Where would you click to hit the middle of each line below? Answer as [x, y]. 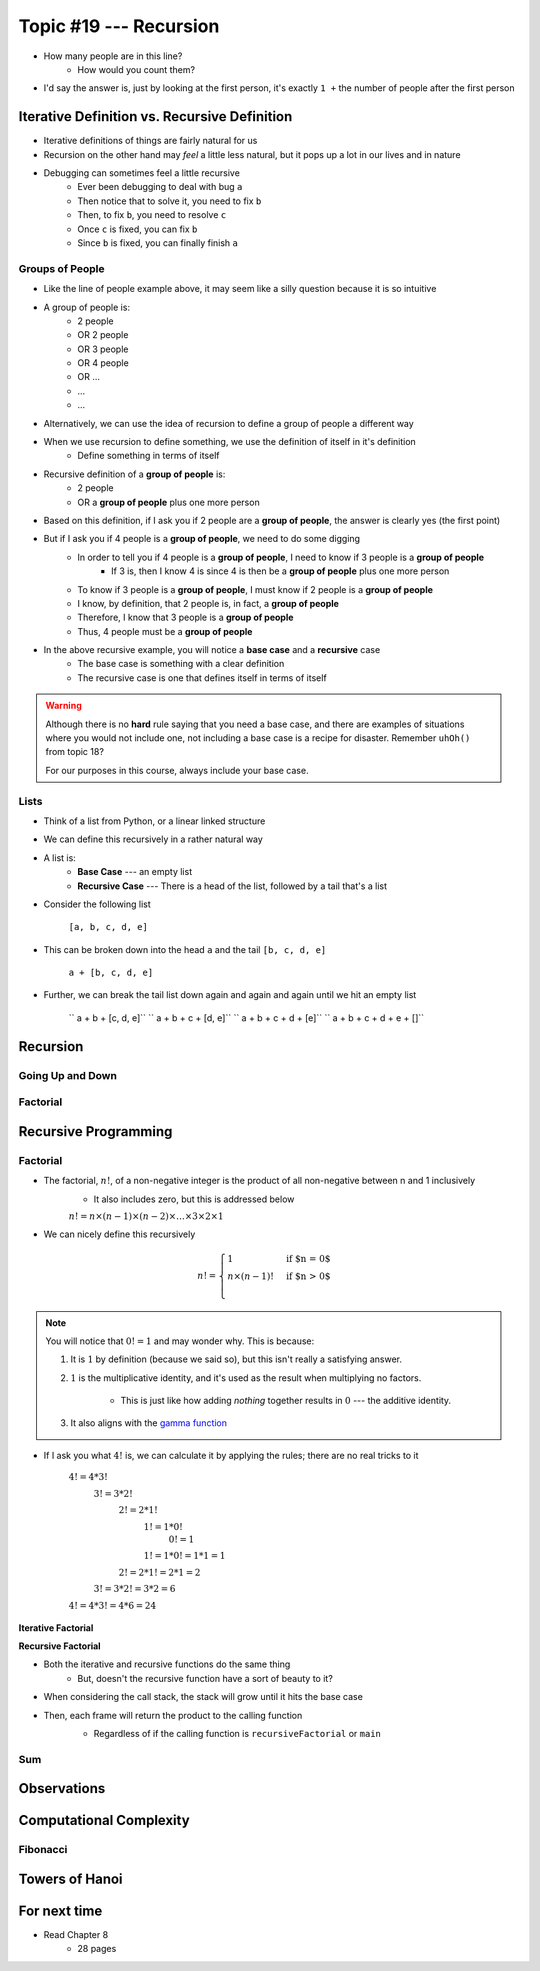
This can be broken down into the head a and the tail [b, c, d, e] [185, 949]
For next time [60, 1910]
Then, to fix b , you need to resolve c [152, 215]
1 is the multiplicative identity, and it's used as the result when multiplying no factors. [246, 1377]
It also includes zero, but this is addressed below [194, 1199]
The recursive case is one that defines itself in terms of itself [202, 677]
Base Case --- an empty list [135, 872]
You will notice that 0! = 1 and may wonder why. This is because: [180, 1341]
